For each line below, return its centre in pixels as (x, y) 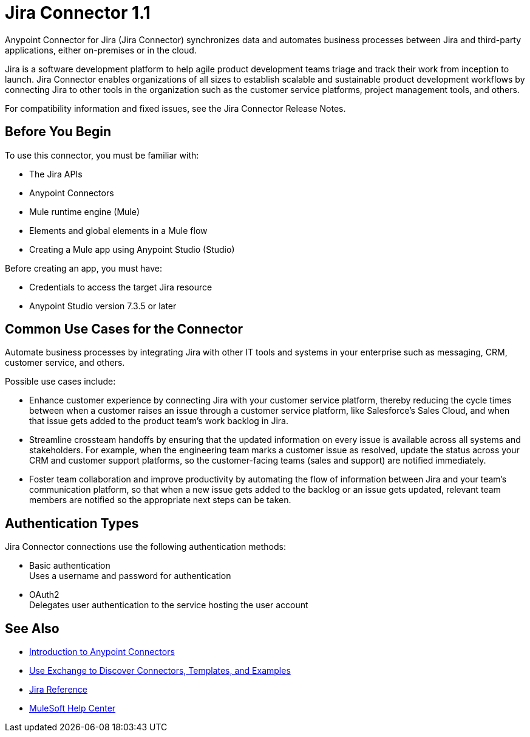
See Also (32, 628)
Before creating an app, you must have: (84, 268)
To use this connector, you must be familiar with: (102, 155)
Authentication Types (72, 523)
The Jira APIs (56, 174)
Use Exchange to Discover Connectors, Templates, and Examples (160, 671)
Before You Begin (58, 132)
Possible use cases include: (60, 382)
